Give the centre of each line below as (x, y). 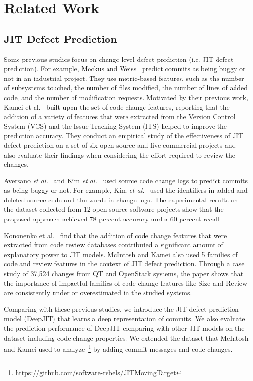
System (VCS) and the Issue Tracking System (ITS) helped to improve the (116, 126)
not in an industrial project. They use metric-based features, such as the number (124, 78)
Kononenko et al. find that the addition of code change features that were (116, 235)
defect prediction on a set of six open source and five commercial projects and (120, 145)
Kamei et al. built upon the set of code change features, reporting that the (117, 107)
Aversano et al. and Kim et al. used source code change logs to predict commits (126, 180)
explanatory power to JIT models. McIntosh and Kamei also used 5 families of (121, 254)
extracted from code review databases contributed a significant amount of (114, 245)
